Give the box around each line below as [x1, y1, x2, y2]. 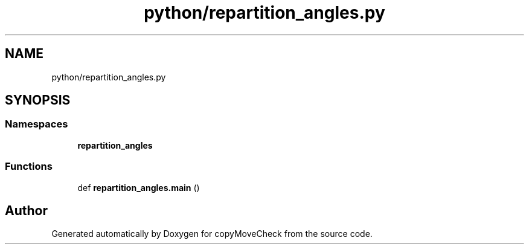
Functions [5, 160, 53, 173]
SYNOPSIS [5, 92, 71, 108]
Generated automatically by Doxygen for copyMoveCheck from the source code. [51, 228, 373, 239]
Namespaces [5, 118, 68, 131]
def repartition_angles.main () [77, 182, 200, 193]
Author [5, 202, 48, 218]
